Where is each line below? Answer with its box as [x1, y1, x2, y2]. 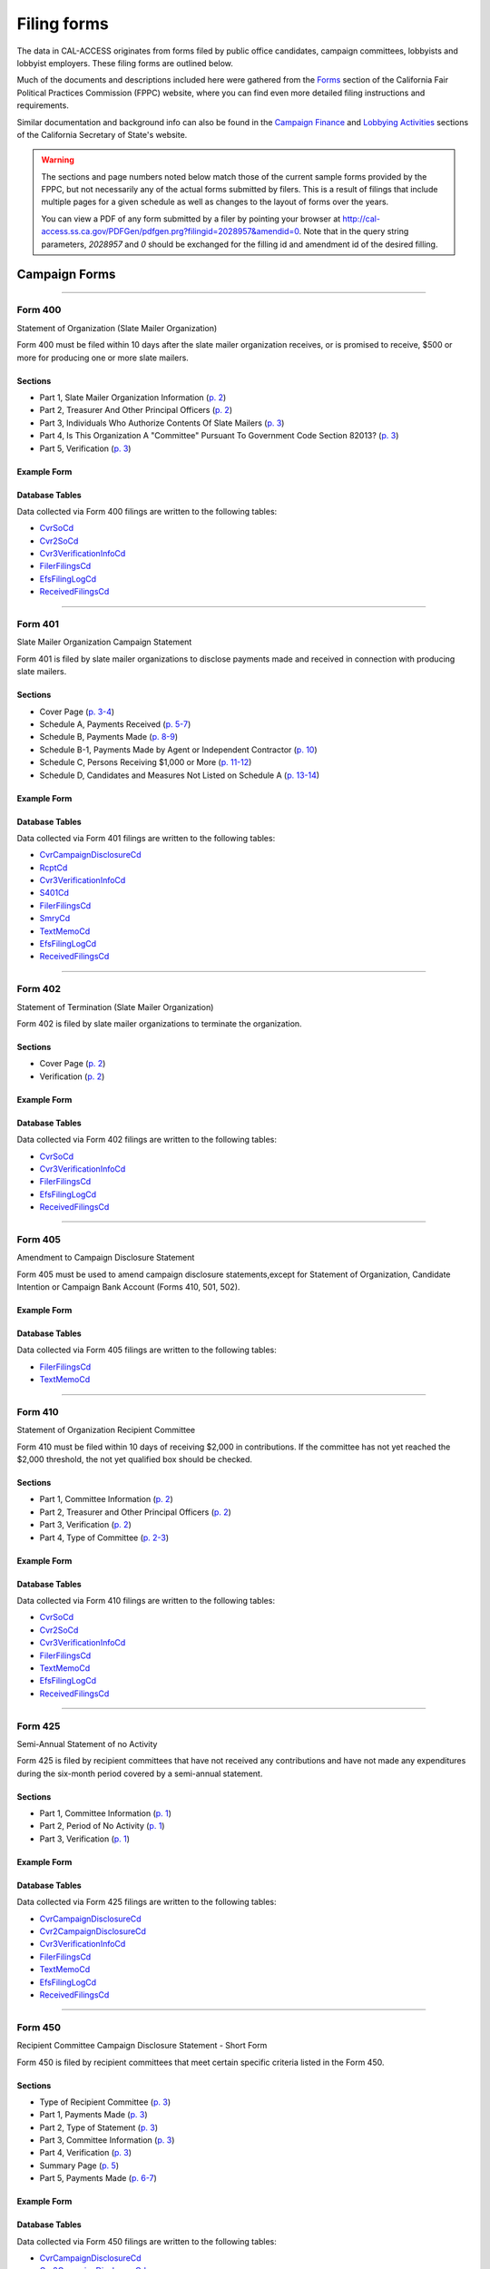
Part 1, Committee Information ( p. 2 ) [39, 1494, 173, 1505]
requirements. [16, 100, 70, 111]
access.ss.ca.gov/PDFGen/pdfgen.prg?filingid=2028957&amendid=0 [41, 226, 299, 237]
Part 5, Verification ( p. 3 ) [39, 443, 132, 454]
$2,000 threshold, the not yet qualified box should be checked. [16, 1454, 253, 1465]
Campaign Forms [16, 267, 116, 282]
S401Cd [39, 888, 70, 899]
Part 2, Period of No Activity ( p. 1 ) [39, 1821, 165, 1832]
